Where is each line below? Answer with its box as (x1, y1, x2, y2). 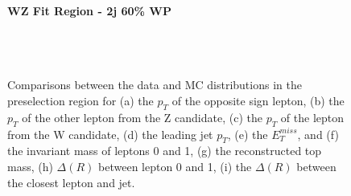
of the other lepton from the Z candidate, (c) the (22, 108, 262, 125)
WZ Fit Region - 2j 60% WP (7, 2, 171, 18)
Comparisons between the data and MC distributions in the (7, 76, 302, 93)
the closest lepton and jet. (7, 174, 135, 190)
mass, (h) (7, 157, 53, 174)
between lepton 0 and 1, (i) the (98, 157, 252, 174)
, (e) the (227, 125, 268, 142)
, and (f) (297, 125, 339, 142)
